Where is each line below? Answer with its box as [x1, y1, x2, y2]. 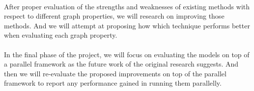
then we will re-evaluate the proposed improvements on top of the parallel [4, 68, 226, 78]
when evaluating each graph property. [4, 30, 117, 40]
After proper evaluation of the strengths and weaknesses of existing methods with [4, 1, 250, 11]
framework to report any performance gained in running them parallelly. [4, 78, 222, 88]
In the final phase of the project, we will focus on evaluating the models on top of [4, 49, 250, 59]
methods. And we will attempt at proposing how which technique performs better [4, 20, 250, 30]
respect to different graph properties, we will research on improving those [4, 11, 225, 21]
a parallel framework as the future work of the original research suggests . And [4, 59, 239, 69]
